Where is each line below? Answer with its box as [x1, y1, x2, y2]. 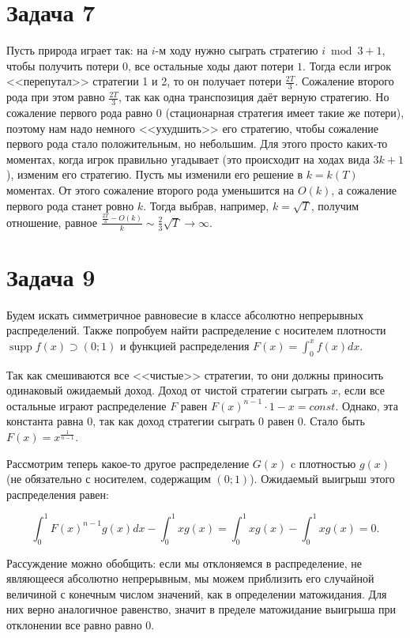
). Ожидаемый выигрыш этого [250, 470, 395, 487]
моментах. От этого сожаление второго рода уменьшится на [6, 181, 295, 198]
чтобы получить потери [6, 57, 119, 74]
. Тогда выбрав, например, [143, 197, 269, 213]
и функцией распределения [120, 337, 250, 353]
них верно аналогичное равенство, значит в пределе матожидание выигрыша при [6, 601, 397, 617]
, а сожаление [331, 181, 397, 198]
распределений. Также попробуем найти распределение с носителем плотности [6, 322, 386, 338]
